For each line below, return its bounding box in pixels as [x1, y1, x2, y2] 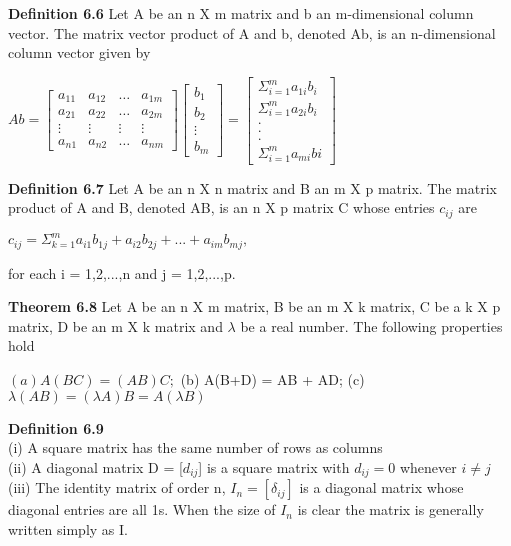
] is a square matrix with [198, 456, 350, 477]
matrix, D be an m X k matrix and [8, 315, 223, 336]
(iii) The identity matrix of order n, [8, 477, 226, 498]
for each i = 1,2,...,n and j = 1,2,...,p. [8, 262, 236, 283]
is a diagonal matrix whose [299, 477, 464, 498]
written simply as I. [8, 518, 128, 539]
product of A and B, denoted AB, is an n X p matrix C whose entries [8, 197, 435, 218]
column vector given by [8, 42, 151, 63]
